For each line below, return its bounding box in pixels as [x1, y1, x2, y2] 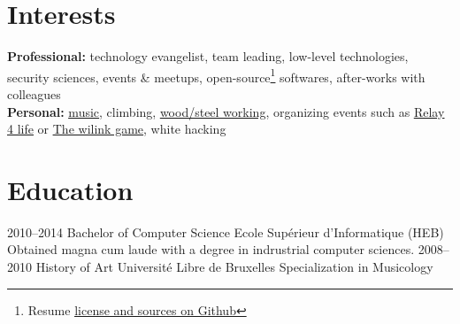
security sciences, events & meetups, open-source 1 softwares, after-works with [7, 65, 425, 86]
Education [7, 171, 134, 207]
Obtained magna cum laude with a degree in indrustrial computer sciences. [7, 240, 415, 258]
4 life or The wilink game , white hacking [7, 120, 226, 138]
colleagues [7, 84, 61, 103]
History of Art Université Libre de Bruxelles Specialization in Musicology [35, 258, 433, 276]
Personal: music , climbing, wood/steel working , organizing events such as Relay [7, 102, 445, 120]
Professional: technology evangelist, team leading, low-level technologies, [7, 47, 409, 66]
